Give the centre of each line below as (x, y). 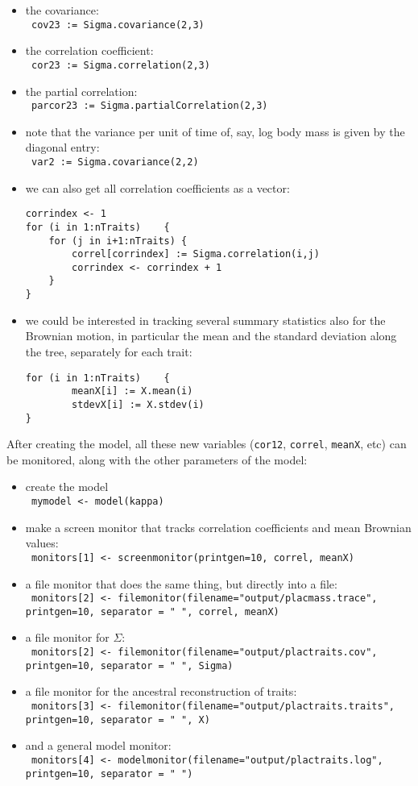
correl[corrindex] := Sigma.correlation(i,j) (196, 254)
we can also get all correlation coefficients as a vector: (157, 187)
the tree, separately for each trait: (109, 351)
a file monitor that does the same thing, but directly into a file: (181, 583)
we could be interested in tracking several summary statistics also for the (205, 320)
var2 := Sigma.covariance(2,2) (115, 162)
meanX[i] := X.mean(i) (132, 391)
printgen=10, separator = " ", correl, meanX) (152, 611)
